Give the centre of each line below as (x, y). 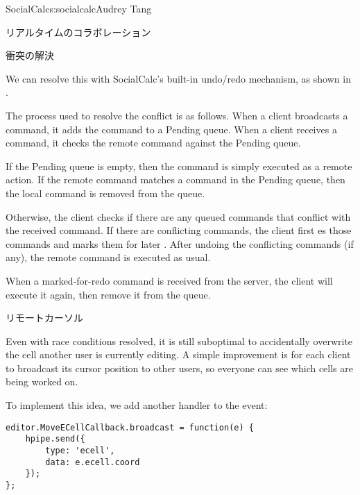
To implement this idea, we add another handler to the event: (137, 405)
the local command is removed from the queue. (105, 193)
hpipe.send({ (55, 439)
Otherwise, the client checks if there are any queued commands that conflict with (178, 216)
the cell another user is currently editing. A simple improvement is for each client (178, 354)
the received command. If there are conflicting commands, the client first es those (179, 230)
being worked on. (42, 381)
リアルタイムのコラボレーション (78, 32)
